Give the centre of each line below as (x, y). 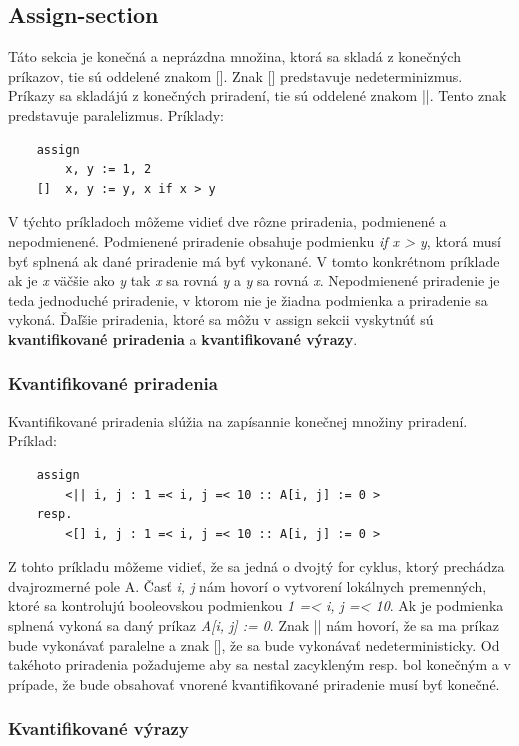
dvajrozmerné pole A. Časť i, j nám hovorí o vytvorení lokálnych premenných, (247, 585)
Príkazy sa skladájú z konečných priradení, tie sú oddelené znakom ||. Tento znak (257, 95)
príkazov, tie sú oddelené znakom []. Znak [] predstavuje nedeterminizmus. (235, 75)
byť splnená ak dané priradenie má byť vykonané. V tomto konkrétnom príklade (254, 260)
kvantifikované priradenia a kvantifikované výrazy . (183, 338)
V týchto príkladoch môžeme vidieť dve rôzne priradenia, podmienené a (227, 221)
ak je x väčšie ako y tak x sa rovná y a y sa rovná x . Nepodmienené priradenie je (254, 280)
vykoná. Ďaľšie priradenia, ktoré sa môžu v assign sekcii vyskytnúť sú (221, 319)
